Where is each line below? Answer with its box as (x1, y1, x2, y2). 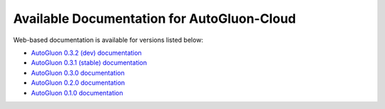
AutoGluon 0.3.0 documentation (31, 68, 125, 77)
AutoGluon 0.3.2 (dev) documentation (31, 48, 142, 57)
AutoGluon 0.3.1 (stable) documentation (31, 58, 148, 67)
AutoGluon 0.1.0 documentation (31, 88, 124, 97)
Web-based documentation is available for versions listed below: (13, 36, 203, 44)
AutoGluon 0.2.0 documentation (31, 78, 125, 87)
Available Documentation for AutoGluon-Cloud (13, 11, 296, 26)
